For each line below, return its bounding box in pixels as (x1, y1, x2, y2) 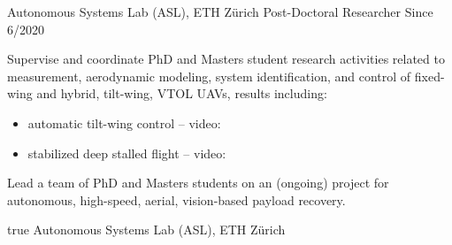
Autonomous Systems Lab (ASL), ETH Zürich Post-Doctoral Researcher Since (7, 3, 433, 20)
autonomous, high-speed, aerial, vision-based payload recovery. (7, 190, 346, 209)
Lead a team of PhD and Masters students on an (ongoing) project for (7, 173, 389, 192)
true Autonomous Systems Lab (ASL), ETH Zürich (7, 220, 286, 239)
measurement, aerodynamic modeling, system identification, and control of (7, 66, 411, 85)
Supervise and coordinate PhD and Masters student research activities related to (7, 50, 445, 68)
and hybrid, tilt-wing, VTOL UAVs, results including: (36, 84, 327, 103)
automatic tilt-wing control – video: (27, 113, 221, 132)
